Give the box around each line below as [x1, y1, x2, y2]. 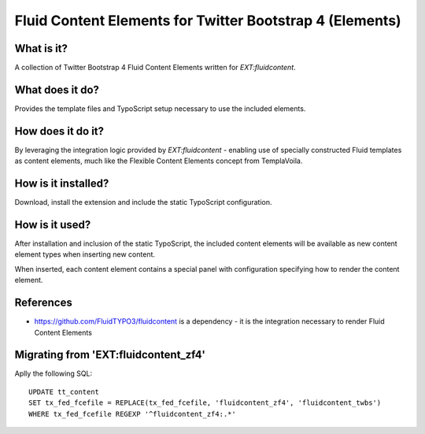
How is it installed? [14, 177, 109, 191]
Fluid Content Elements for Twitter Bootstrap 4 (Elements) [14, 12, 401, 29]
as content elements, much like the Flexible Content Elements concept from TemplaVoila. [14, 156, 303, 165]
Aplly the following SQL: [14, 369, 93, 378]
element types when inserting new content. [14, 250, 156, 259]
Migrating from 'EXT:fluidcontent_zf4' [14, 348, 206, 362]
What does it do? [14, 83, 100, 96]
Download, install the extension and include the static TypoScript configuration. [14, 198, 272, 207]
